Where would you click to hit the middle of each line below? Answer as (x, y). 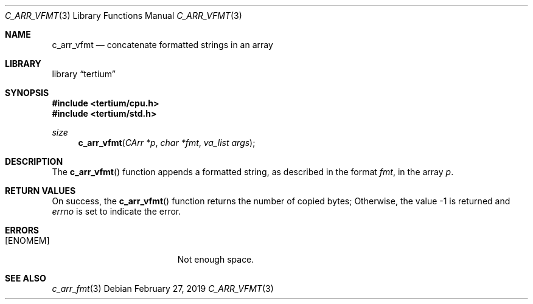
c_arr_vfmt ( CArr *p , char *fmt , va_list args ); (167, 143)
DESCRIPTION (34, 161)
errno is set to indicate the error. (117, 211)
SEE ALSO (26, 278)
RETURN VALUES (40, 191)
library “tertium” (84, 74)
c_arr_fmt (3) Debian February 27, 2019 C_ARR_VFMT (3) (163, 288)
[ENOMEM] (27, 240)
